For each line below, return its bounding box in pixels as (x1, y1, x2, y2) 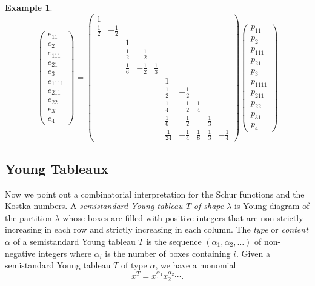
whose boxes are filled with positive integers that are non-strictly (62, 211, 303, 224)
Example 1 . (5, 1, 53, 13)
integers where (38, 247, 91, 259)
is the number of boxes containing (105, 247, 231, 259)
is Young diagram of (234, 199, 310, 212)
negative (5, 247, 36, 259)
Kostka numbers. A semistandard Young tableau (5, 199, 183, 212)
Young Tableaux (5, 159, 108, 178)
